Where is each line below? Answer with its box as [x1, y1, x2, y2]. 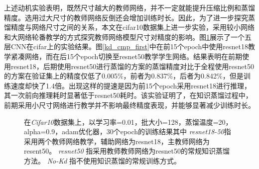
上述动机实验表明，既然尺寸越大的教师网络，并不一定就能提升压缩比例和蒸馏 [4, 2, 255, 12]
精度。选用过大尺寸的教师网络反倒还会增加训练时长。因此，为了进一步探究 [4, 12, 248, 22]
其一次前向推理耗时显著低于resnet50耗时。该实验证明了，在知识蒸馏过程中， [4, 90, 253, 100]
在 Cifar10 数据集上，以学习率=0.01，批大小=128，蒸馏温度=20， [24, 116, 233, 127]
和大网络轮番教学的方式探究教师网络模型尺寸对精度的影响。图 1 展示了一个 [4, 31, 245, 42]
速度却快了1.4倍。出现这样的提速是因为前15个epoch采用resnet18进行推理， [10, 80, 251, 90]
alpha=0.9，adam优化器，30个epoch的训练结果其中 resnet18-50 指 [24, 126, 231, 137]
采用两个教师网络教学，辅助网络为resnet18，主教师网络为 [24, 136, 210, 146]
